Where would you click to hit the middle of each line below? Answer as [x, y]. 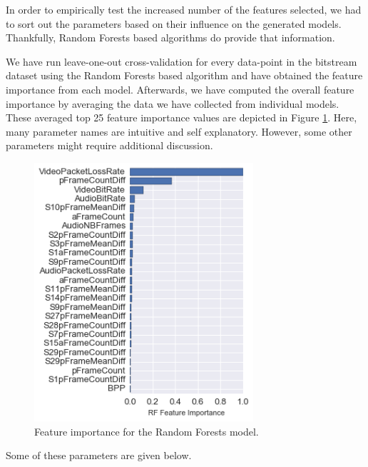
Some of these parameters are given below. [99, 455]
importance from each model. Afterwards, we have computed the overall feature [180, 89]
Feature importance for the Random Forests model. [147, 431]
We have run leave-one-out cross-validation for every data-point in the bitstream [182, 61]
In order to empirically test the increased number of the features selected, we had [184, 9]
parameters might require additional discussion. [109, 145]
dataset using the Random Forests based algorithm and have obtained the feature [184, 75]
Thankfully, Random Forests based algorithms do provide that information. [170, 37]
